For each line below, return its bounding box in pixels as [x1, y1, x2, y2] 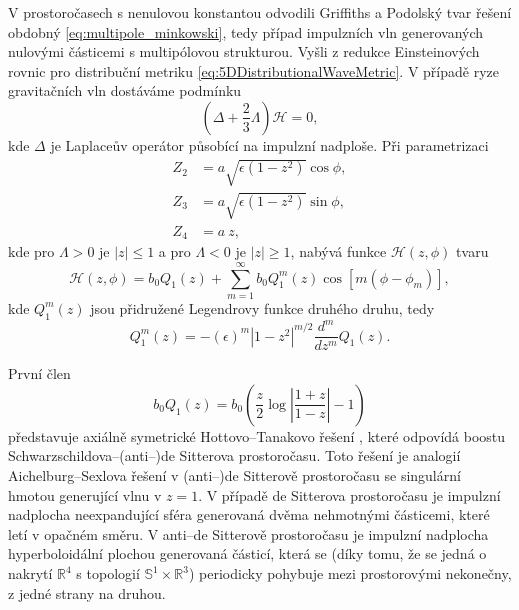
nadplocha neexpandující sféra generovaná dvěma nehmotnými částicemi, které [8, 504, 490, 525]
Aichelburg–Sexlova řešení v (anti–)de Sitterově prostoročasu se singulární [8, 465, 461, 486]
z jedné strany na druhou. [8, 582, 166, 603]
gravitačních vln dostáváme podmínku [8, 80, 242, 101]
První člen [8, 363, 71, 384]
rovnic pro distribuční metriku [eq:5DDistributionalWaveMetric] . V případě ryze [8, 60, 499, 81]
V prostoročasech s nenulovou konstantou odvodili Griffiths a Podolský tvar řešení [8, 2, 512, 22]
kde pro [8, 241, 55, 262]
